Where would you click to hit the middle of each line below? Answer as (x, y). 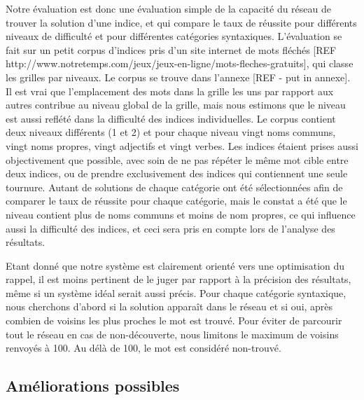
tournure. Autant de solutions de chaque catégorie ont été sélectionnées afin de (174, 187)
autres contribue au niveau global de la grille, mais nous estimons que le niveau (176, 105)
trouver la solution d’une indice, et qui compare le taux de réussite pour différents (181, 22)
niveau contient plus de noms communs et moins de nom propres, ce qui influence (181, 214)
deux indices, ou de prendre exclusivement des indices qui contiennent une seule (177, 173)
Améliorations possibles (93, 386)
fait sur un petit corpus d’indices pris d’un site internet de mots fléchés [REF (171, 49)
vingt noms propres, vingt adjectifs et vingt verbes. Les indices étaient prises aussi (182, 145)
